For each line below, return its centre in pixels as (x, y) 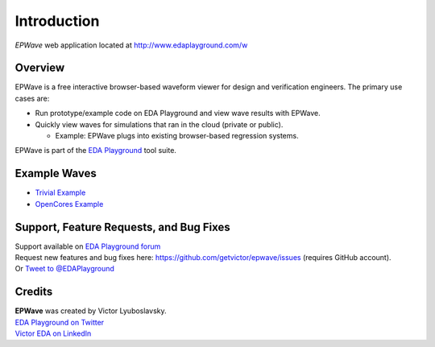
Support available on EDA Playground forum (88, 246)
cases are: (32, 98)
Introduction (57, 21)
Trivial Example (60, 192)
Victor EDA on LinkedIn (53, 333)
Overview (40, 68)
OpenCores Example (69, 204)
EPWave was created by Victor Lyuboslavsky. (91, 311)
